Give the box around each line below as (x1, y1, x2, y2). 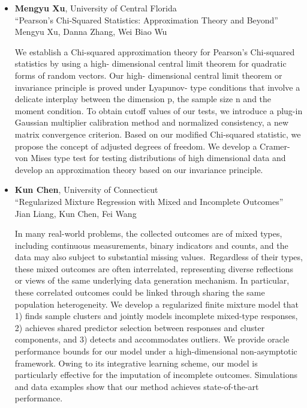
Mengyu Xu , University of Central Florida (14, 2, 177, 14)
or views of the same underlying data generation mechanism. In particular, (14, 274, 290, 287)
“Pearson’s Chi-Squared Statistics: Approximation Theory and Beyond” (14, 13, 278, 26)
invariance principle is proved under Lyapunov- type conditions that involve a (14, 81, 300, 93)
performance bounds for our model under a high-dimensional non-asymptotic (14, 345, 297, 358)
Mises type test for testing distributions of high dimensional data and (31, 151, 286, 164)
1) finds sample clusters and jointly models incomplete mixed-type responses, (14, 309, 298, 322)
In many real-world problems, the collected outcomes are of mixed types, (14, 227, 282, 240)
